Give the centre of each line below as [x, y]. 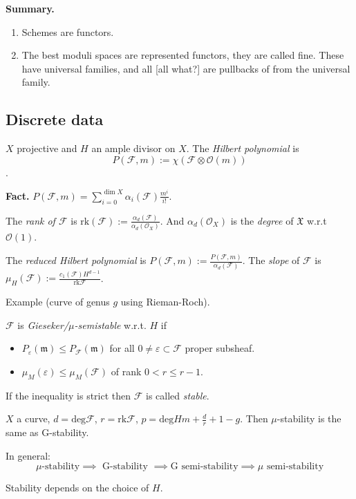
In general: [28, 455]
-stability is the [309, 418]
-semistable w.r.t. [110, 324]
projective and [47, 148]
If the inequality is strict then [68, 395]
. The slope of [271, 260]
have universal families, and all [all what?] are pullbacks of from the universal [186, 68]
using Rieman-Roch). [165, 302]
